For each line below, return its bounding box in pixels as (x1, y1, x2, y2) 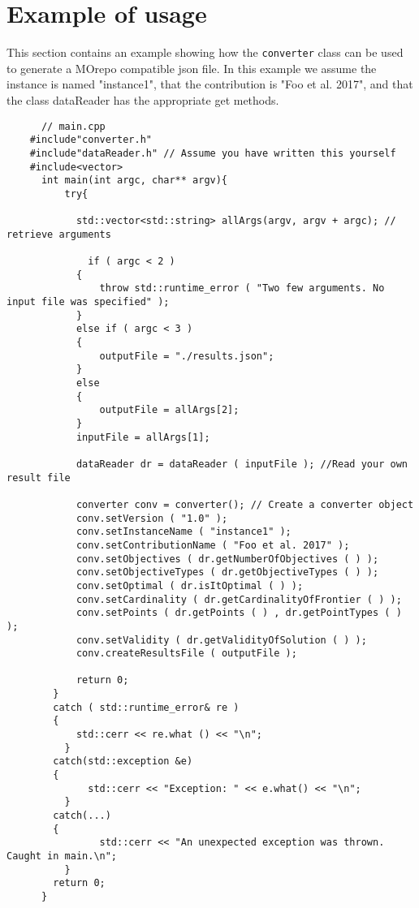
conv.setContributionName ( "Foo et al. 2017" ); (76, 539, 350, 551)
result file (6, 471, 71, 484)
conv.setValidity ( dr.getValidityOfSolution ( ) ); (76, 634, 367, 646)
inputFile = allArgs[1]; (76, 431, 210, 443)
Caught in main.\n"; (6, 850, 118, 862)
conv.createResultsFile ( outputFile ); (76, 648, 297, 660)
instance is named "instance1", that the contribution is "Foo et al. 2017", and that (6, 75, 413, 93)
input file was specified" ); (6, 296, 170, 308)
